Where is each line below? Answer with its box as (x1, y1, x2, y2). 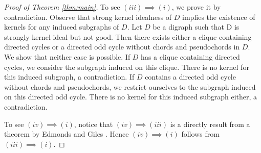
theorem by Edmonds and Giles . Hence (4, 129, 129, 139)
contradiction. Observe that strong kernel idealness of (4, 11, 172, 22)
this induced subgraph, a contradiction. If (4, 71, 135, 82)
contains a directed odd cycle (145, 71, 236, 82)
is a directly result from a (170, 118, 250, 129)
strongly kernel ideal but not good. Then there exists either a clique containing (4, 31, 252, 42)
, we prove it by (171, 2, 221, 12)
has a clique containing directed (141, 51, 240, 62)
